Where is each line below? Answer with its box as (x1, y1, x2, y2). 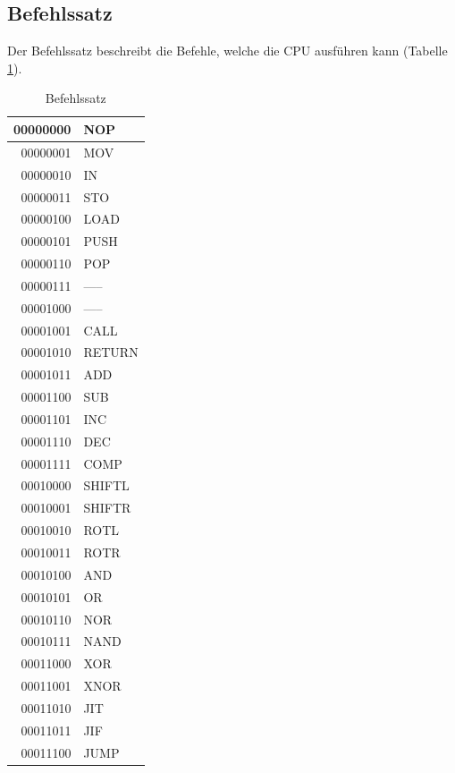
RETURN (83, 343, 139, 361)
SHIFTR (83, 498, 131, 517)
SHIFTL (83, 476, 130, 495)
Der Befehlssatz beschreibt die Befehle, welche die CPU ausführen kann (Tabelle (7, 41, 448, 60)
